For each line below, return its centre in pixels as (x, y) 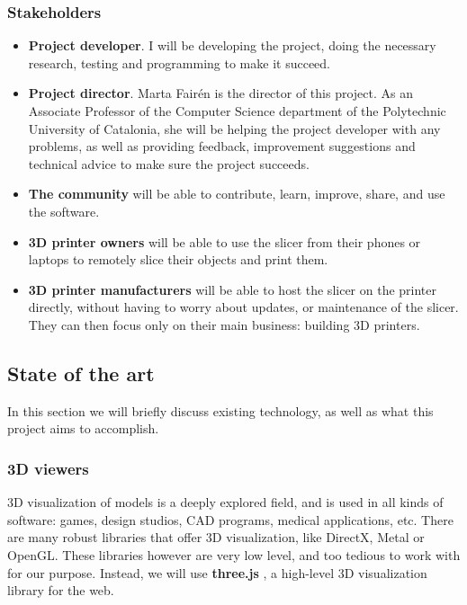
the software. (64, 211)
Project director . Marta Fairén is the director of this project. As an (220, 93)
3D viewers (48, 468)
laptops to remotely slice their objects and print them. (178, 259)
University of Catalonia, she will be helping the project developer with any (234, 128)
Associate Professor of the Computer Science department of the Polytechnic (237, 111)
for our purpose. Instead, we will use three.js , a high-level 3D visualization (217, 572)
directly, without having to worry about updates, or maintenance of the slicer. (243, 307)
